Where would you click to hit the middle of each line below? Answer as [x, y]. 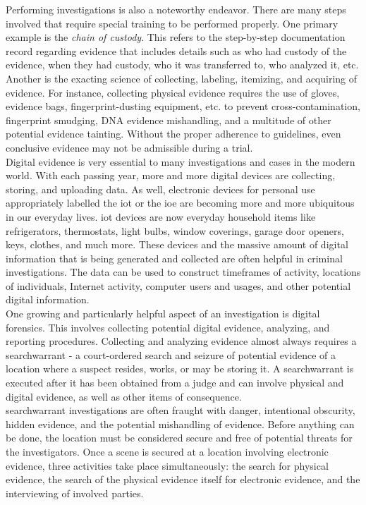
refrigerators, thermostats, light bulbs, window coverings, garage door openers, [175, 230]
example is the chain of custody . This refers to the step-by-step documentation [176, 37]
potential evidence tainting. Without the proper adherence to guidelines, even [173, 134]
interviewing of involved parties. [75, 493]
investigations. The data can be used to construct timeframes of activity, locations [183, 272]
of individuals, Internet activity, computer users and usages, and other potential [178, 285]
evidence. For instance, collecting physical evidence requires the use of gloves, [173, 92]
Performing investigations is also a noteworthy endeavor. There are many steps [176, 9]
